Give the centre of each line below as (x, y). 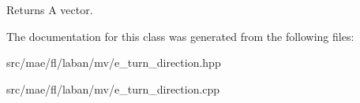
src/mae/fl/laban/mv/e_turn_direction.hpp (114, 63)
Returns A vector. (50, 9)
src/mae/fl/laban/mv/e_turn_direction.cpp (113, 88)
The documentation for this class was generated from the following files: (180, 36)
